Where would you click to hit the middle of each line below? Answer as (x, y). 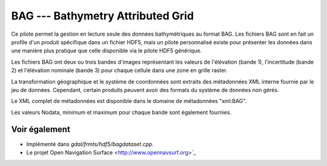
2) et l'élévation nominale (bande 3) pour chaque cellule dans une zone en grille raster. (119, 70)
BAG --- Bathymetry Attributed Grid (102, 16)
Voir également (41, 129)
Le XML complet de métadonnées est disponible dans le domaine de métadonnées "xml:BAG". (129, 101)
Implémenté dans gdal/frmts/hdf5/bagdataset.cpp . (90, 144)
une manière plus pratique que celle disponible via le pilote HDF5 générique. (107, 51)
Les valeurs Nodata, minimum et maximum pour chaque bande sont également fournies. (121, 112)
